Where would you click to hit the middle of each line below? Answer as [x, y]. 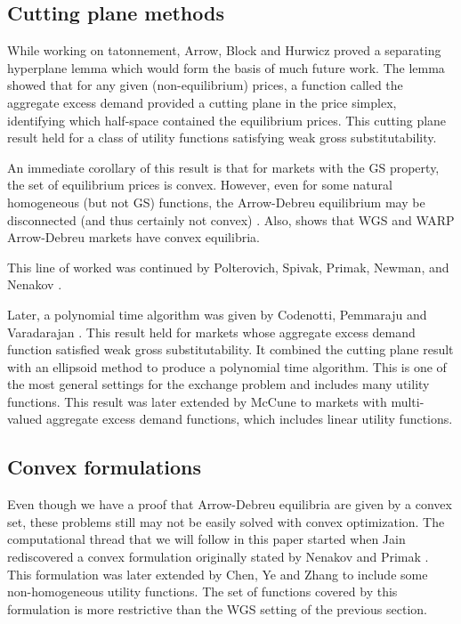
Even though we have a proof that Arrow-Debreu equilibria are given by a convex [230, 504]
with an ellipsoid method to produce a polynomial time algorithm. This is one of [227, 366]
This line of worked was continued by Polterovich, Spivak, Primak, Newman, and [228, 267]
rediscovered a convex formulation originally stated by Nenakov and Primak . [218, 557]
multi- [408, 401]
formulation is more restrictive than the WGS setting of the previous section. [218, 608]
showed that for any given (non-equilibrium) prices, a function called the [205, 85]
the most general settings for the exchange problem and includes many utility [218, 384]
